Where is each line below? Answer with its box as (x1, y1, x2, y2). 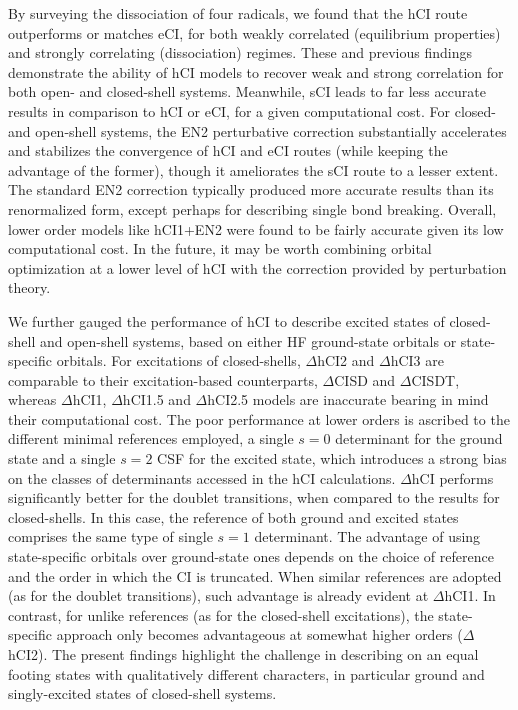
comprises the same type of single (8, 526, 213, 547)
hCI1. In (444, 585, 496, 606)
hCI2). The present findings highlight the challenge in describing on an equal (8, 644, 479, 664)
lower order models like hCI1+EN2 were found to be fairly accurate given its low (8, 218, 504, 239)
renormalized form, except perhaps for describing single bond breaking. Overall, (8, 198, 497, 219)
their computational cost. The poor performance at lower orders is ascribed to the (8, 408, 510, 429)
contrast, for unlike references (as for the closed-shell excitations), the (8, 604, 434, 625)
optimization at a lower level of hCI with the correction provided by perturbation (8, 257, 507, 278)
